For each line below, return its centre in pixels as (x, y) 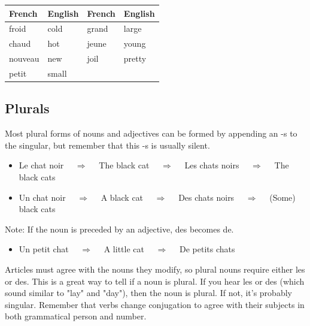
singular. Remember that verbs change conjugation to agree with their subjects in (155, 304)
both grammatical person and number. (76, 316)
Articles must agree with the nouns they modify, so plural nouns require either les (155, 269)
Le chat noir (41, 165)
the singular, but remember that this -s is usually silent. (107, 145)
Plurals (27, 108)
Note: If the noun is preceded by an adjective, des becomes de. (119, 229)
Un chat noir (42, 197)
